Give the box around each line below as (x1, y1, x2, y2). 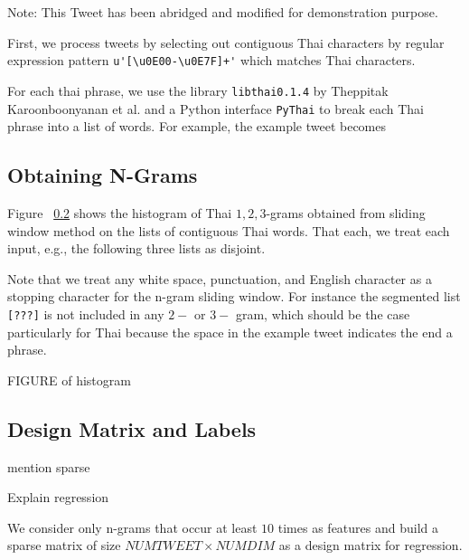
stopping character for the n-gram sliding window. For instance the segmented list (7, 287, 461, 306)
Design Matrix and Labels (7, 414, 257, 442)
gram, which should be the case (235, 304, 410, 323)
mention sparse (7, 457, 90, 476)
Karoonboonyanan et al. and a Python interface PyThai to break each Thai (7, 99, 424, 118)
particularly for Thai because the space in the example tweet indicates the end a (7, 322, 453, 341)
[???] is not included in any (7, 304, 164, 323)
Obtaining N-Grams (7, 161, 198, 189)
